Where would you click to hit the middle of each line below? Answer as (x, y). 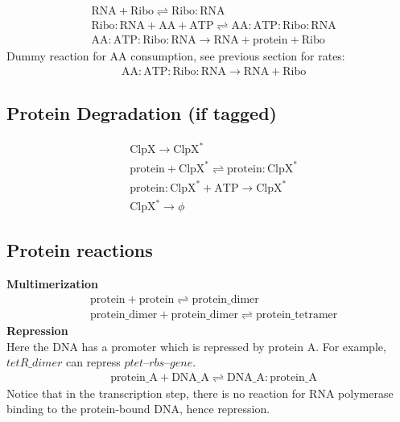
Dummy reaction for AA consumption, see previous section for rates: (176, 56)
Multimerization (53, 284)
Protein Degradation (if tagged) (142, 113)
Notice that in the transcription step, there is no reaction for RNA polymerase (200, 393)
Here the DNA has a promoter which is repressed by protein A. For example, (196, 346)
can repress (93, 362)
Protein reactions (80, 250)
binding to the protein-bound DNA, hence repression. (138, 409)
